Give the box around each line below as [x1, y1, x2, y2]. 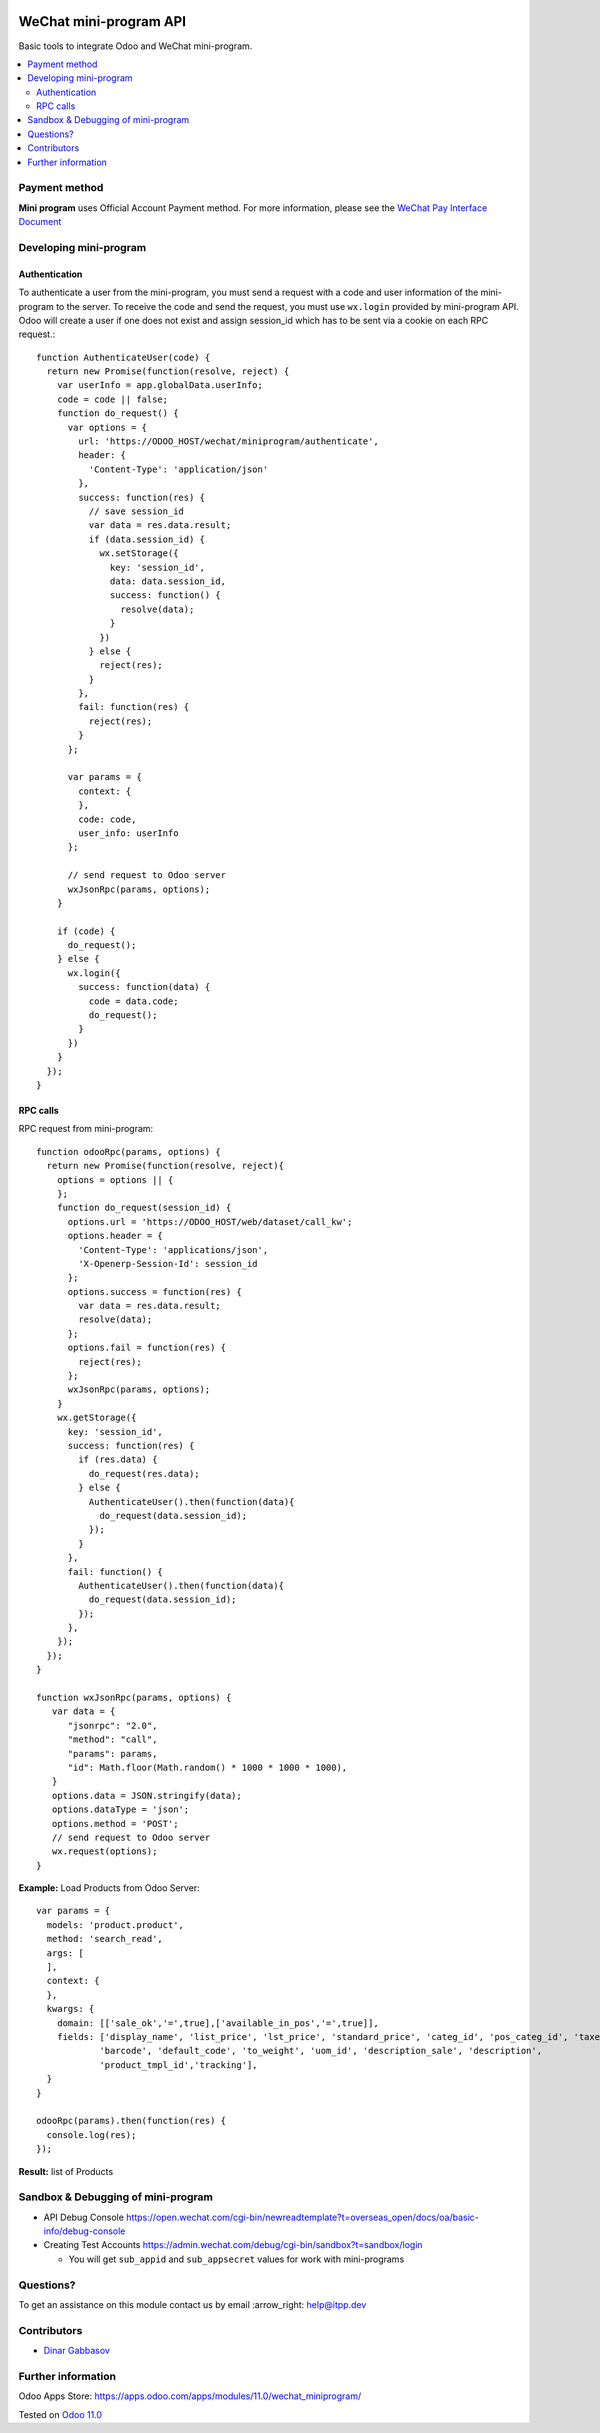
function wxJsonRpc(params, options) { [36, 1692, 232, 1704]
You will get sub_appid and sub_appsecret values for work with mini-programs [68, 2253, 405, 2265]
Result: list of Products [18, 2165, 114, 2177]
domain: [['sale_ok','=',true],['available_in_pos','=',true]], [56, 2017, 379, 2029]
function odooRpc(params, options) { [36, 1146, 222, 1157]
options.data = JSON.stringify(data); [51, 1790, 242, 1801]
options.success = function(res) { [67, 1286, 242, 1297]
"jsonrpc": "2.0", [67, 1720, 158, 1731]
